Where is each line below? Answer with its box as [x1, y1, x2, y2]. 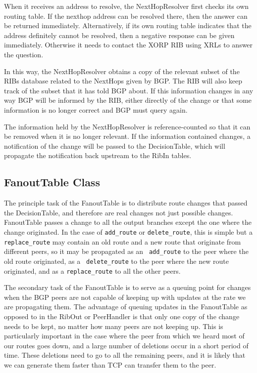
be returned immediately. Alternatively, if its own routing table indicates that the [4, 20, 252, 31]
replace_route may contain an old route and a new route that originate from [4, 236, 241, 247]
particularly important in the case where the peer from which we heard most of [4, 331, 245, 341]
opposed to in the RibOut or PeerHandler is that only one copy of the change [4, 311, 240, 321]
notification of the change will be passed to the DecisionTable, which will [4, 140, 225, 151]
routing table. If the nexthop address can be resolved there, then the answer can [4, 10, 248, 21]
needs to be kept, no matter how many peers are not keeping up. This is [4, 321, 223, 331]
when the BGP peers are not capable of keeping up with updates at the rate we [4, 291, 246, 302]
